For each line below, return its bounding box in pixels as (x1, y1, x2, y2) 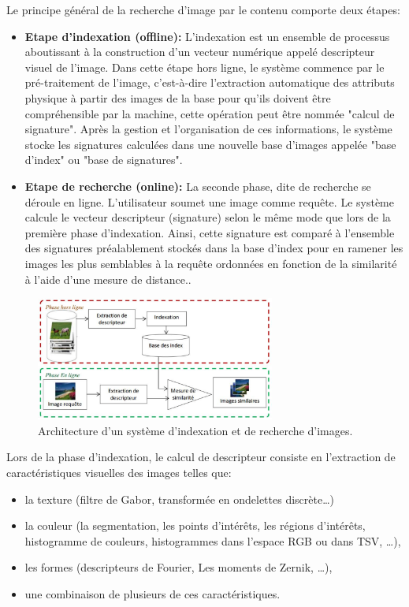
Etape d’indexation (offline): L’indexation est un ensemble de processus (24, 28, 390, 44)
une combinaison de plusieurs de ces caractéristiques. (24, 585, 281, 601)
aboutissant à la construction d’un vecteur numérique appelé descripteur (24, 43, 375, 60)
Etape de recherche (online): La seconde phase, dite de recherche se (24, 177, 371, 194)
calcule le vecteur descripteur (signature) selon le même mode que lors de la (24, 209, 391, 225)
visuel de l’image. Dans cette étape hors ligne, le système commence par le (24, 58, 385, 75)
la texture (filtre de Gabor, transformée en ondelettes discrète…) (24, 490, 335, 507)
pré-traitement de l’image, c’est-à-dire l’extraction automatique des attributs (24, 74, 395, 91)
